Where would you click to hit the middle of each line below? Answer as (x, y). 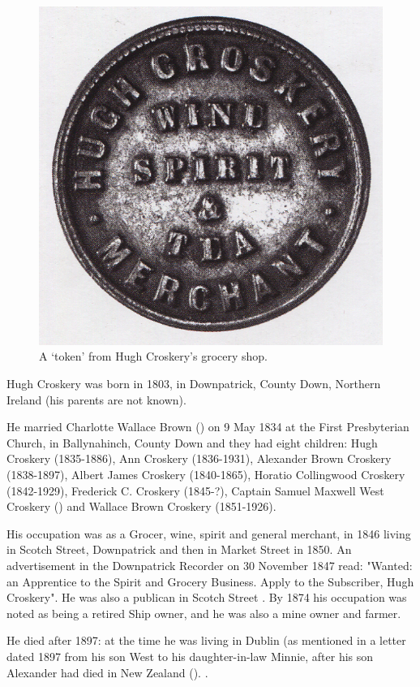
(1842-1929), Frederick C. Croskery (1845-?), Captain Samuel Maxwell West (195, 490)
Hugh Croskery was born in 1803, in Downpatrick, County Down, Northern (194, 384)
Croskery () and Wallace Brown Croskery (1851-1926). (141, 506)
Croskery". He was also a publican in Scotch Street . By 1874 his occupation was (207, 597)
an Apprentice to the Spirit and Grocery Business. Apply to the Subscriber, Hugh (210, 581)
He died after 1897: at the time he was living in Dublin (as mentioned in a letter (206, 640)
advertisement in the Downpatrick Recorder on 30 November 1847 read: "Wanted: (210, 565)
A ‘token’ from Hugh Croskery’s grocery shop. (153, 356)
